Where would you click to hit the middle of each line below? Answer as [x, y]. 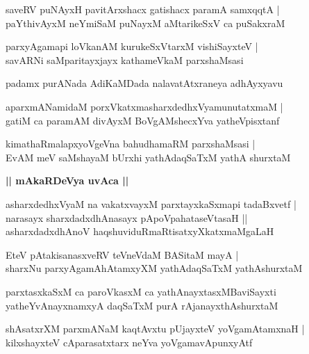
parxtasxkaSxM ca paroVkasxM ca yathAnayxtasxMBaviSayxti [141, 291]
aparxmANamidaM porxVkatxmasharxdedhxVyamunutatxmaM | [144, 106]
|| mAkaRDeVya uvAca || [67, 180]
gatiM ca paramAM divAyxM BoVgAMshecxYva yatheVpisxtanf [143, 120]
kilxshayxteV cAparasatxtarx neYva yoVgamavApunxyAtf [129, 342]
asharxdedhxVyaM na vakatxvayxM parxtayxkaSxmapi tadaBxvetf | [151, 203]
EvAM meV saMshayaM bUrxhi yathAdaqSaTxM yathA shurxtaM [148, 157]
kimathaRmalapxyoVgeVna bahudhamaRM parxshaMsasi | [131, 144]
